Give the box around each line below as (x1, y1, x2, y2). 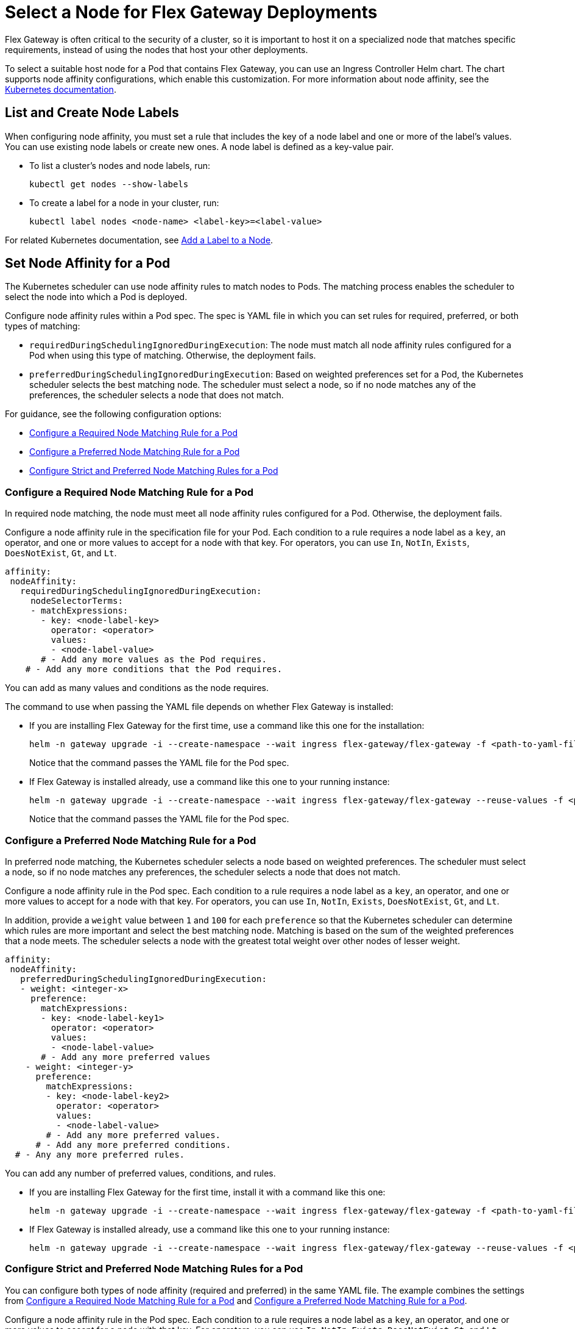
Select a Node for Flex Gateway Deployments (5, 2, 378, 23)
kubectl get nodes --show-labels (29, 179, 189, 189)
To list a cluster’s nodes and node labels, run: (29, 160, 211, 171)
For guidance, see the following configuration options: (5, 409, 222, 420)
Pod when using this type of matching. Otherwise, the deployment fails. (29, 350, 316, 361)
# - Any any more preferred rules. (15, 1149, 185, 1159)
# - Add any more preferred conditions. (35, 1139, 231, 1150)
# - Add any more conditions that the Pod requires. (25, 664, 283, 675)
